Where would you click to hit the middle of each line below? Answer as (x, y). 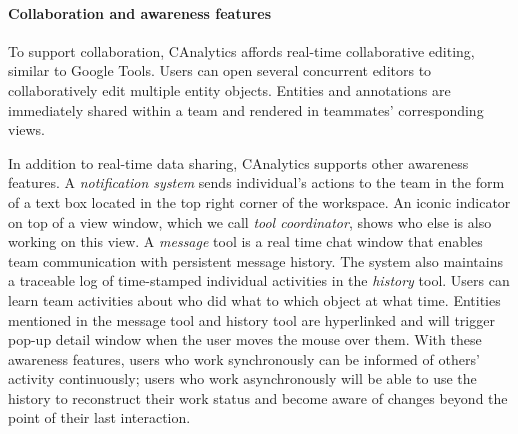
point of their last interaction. (99, 417)
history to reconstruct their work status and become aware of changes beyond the (258, 397)
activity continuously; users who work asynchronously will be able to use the (242, 378)
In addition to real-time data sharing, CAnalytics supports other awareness (238, 162)
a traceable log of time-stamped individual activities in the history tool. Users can (259, 280)
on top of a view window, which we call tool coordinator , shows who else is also (250, 221)
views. (27, 129)
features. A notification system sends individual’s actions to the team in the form (256, 182)
